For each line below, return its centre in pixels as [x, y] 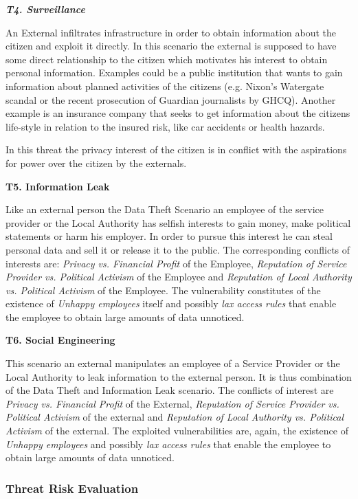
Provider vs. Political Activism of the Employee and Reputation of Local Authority [179, 277]
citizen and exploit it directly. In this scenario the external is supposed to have [171, 46]
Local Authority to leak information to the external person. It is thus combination [179, 376]
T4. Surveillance [45, 9]
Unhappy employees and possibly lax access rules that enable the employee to [168, 444]
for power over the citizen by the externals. [96, 163]
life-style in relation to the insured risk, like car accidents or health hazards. [165, 126]
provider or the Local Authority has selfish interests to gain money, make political [178, 222]
